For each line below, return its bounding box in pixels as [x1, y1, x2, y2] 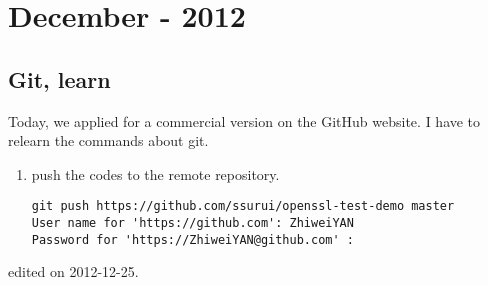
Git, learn [8, 63, 111, 94]
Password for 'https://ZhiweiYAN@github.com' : [31, 232, 354, 247]
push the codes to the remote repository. [31, 163, 280, 184]
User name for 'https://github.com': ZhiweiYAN [31, 216, 354, 231]
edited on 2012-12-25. [8, 261, 139, 282]
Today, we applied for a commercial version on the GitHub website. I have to [8, 110, 481, 131]
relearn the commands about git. [8, 130, 209, 151]
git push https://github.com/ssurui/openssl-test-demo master [31, 199, 455, 214]
